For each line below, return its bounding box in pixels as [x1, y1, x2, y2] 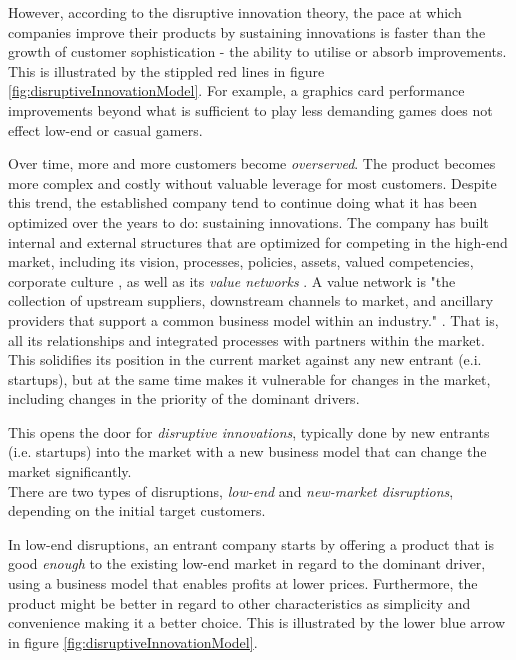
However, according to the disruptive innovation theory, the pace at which [8, 2, 462, 22]
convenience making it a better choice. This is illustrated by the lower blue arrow [8, 612, 505, 633]
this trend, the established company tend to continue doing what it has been [8, 192, 477, 213]
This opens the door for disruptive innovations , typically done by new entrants [8, 421, 490, 442]
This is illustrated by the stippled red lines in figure [8, 60, 325, 81]
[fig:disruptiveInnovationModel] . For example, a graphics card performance [8, 80, 465, 101]
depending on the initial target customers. [8, 500, 266, 521]
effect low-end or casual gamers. [8, 119, 203, 140]
